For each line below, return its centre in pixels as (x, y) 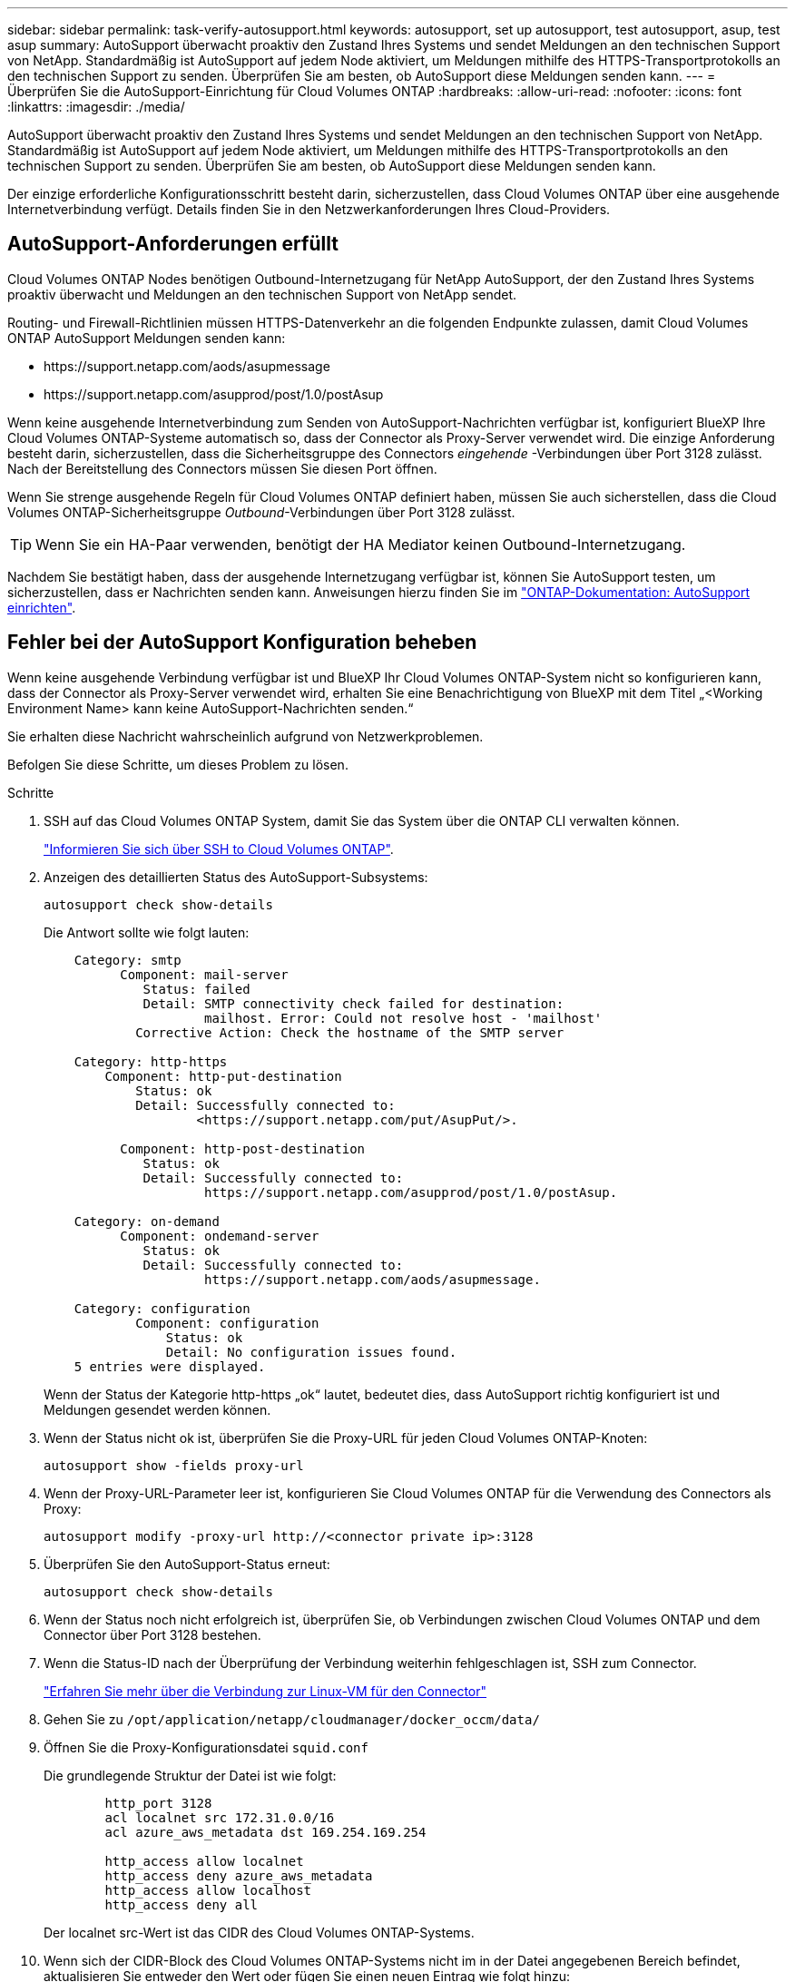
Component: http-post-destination (243, 1148)
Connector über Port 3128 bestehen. (152, 1634)
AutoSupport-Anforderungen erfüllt (173, 244)
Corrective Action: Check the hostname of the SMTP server (350, 1032)
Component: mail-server (204, 974)
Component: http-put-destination (223, 1076)
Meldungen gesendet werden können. (157, 1409)
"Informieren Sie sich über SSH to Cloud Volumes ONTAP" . (219, 849)
